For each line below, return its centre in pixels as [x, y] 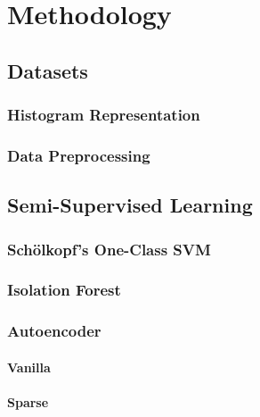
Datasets [48, 70]
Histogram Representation [104, 115]
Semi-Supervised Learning [130, 205]
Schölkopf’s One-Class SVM [109, 249]
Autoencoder [54, 331]
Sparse [28, 401]
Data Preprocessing [79, 155]
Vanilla [29, 367]
